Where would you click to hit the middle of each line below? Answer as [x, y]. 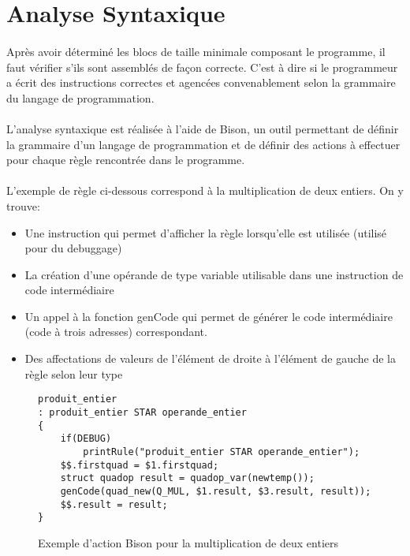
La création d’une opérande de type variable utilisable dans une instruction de [214, 274]
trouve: [23, 205]
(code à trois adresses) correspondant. [116, 332]
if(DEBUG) [86, 439]
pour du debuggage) [73, 248]
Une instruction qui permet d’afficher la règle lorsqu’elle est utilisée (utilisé [206, 232]
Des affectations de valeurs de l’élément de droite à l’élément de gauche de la [210, 358]
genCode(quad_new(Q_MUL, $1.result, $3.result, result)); [216, 491]
